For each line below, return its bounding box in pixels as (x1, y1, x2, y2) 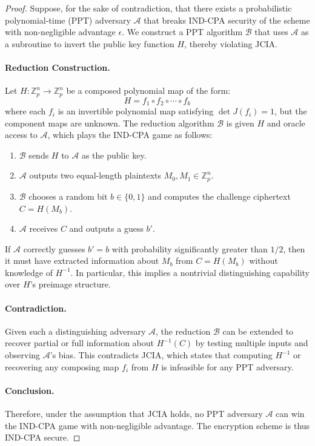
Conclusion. (5, 384, 55, 396)
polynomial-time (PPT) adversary (5, 13, 131, 26)
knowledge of (5, 266, 53, 278)
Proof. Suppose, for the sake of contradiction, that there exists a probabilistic (5, 2, 292, 14)
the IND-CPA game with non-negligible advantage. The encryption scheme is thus (5, 419, 310, 431)
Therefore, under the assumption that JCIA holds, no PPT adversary (5, 407, 263, 420)
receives (29, 222, 58, 235)
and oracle (267, 116, 305, 129)
